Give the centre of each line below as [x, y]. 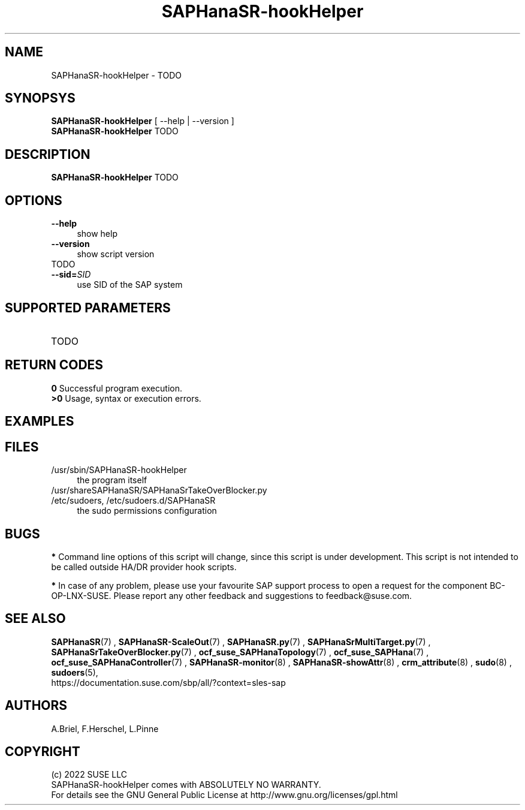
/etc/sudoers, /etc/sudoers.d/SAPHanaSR [133, 501]
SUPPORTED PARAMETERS [88, 308]
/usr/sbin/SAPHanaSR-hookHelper [119, 470]
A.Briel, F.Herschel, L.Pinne [105, 728]
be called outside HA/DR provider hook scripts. [144, 567]
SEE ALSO [35, 619]
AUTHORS [36, 706]
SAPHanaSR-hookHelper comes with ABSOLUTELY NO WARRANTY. [186, 785]
